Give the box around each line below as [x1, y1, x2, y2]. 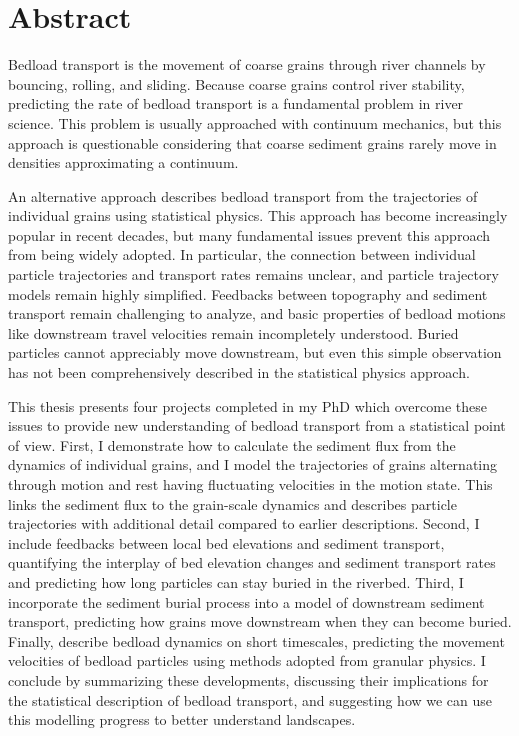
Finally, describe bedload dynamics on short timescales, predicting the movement [8, 630, 505, 651]
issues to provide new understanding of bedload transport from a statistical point [8, 415, 506, 436]
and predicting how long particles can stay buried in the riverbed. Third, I [8, 571, 464, 592]
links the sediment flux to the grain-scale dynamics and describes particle [8, 493, 457, 514]
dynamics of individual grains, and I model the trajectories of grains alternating [8, 454, 498, 475]
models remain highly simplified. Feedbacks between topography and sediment [8, 283, 488, 304]
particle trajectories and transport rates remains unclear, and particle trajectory [8, 264, 499, 285]
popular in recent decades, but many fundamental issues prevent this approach [8, 224, 491, 245]
